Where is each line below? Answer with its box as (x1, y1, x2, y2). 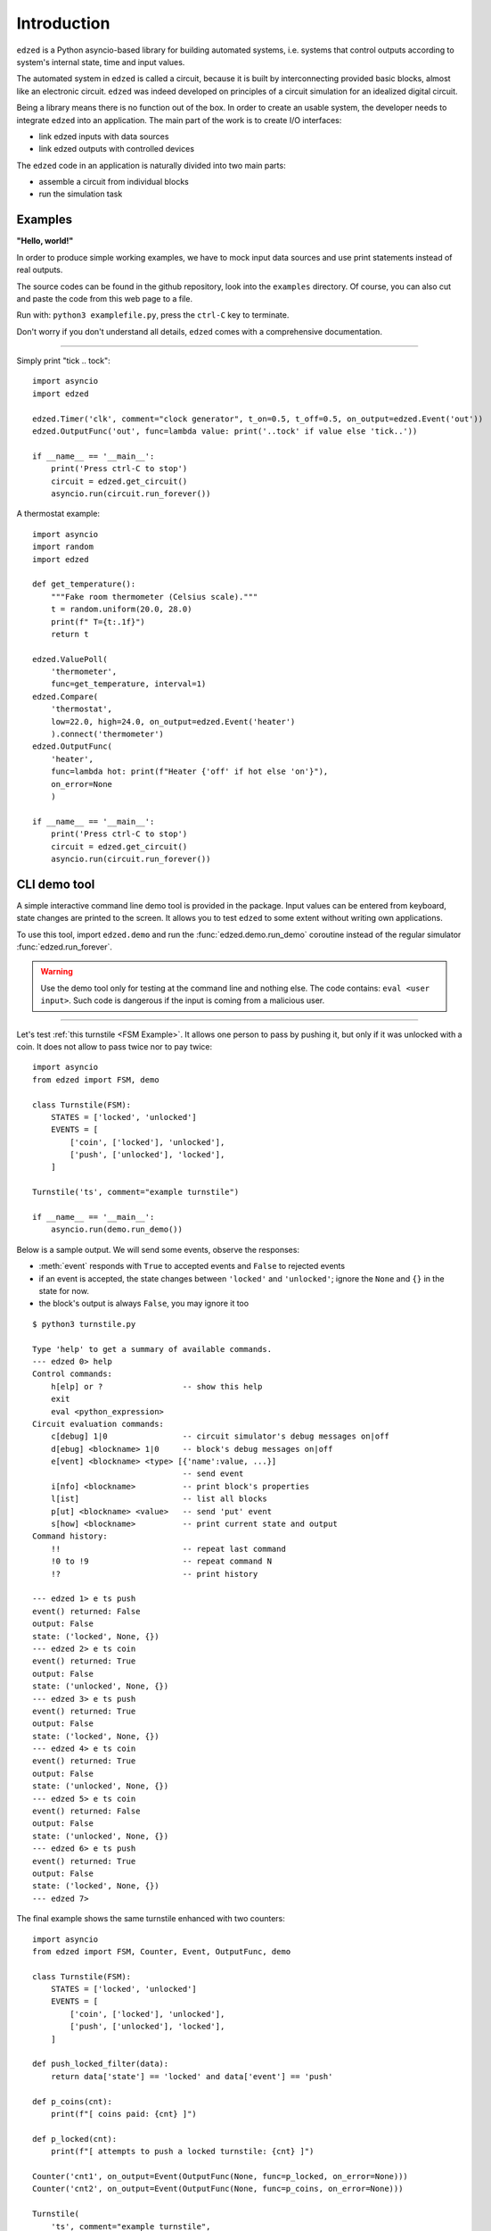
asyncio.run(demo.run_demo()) (50, 1224, 183, 1235)
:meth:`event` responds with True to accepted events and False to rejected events (38, 1261, 346, 1272)
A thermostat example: (16, 509, 100, 519)
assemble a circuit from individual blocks (38, 177, 189, 187)
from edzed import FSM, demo (32, 1074, 160, 1084)
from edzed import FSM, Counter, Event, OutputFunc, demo (32, 1946, 291, 1956)
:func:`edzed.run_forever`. (16, 941, 113, 952)
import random (32, 542, 94, 552)
